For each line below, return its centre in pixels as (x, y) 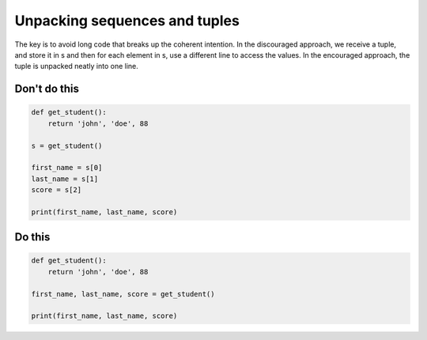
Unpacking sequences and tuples (127, 21)
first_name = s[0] (67, 168)
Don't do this (47, 89)
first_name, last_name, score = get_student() (123, 294)
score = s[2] (57, 190)
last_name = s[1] (65, 179)
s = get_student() (67, 145)
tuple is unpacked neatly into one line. (76, 66)
